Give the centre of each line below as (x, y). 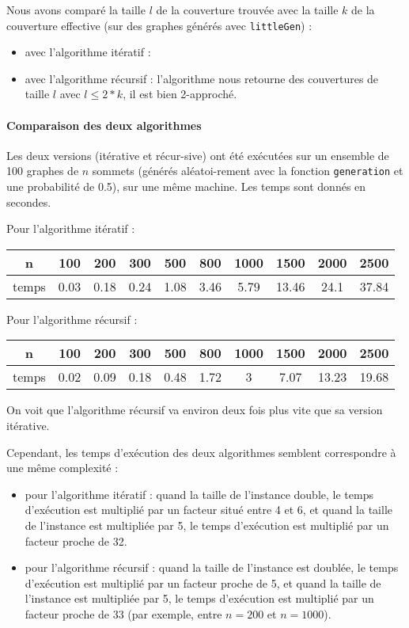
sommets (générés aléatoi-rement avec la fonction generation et (248, 171)
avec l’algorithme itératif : (88, 52)
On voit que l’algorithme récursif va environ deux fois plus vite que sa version (195, 410)
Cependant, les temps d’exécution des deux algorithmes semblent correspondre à (201, 452)
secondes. (29, 202)
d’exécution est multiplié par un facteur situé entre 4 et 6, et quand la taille (209, 510)
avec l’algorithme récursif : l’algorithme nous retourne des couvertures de (202, 78)
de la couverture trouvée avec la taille (247, 10)
